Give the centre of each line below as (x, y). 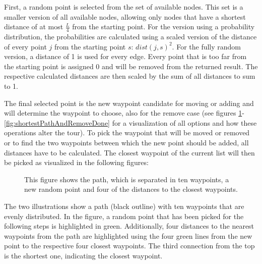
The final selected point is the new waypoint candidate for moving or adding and (129, 103)
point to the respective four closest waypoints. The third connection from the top (129, 246)
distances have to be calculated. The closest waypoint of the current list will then (129, 152)
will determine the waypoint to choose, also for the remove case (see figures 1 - (124, 113)
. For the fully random (207, 46)
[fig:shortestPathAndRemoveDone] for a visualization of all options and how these (130, 122)
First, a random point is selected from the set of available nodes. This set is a (124, 7)
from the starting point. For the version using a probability (163, 27)
